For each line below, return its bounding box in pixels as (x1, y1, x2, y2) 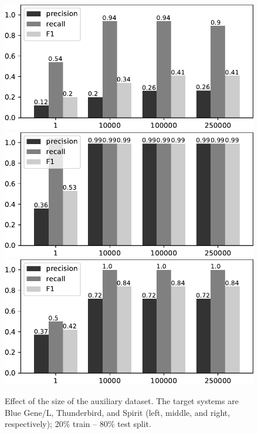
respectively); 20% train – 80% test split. (5, 418, 151, 430)
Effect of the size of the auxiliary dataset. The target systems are (5, 395, 239, 407)
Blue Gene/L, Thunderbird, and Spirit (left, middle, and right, (5, 406, 230, 418)
